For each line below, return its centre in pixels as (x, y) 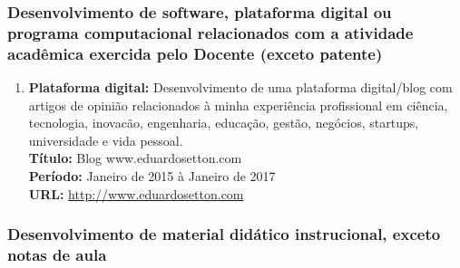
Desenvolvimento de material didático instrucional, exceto (224, 234)
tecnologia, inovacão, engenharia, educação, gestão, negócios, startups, (224, 123)
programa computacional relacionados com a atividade (210, 32)
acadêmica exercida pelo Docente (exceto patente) (195, 53)
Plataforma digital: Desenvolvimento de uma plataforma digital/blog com (240, 87)
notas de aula (57, 255)
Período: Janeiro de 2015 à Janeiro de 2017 (152, 176)
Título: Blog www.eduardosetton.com (135, 158)
